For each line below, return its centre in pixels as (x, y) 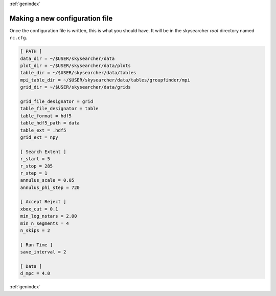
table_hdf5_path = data (50, 123)
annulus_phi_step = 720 (50, 187)
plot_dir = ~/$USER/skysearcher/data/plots (76, 66)
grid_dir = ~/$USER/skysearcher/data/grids (76, 87)
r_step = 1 (34, 173)
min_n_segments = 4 (44, 223)
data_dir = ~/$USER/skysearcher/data (67, 58)
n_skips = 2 (35, 231)
